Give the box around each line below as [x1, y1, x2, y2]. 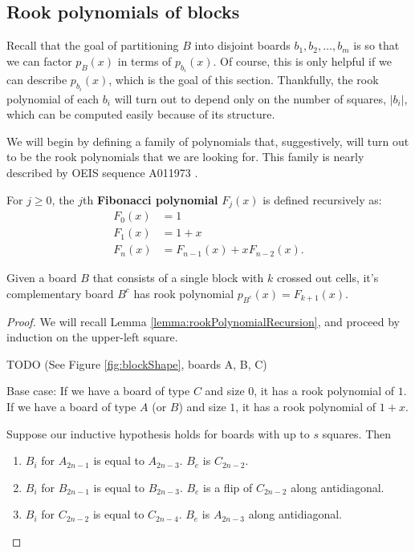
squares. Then [322, 425, 392, 442]
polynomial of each [6, 90, 100, 107]
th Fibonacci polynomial [83, 191, 218, 208]
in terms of [117, 52, 172, 69]
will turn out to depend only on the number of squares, [114, 90, 386, 107]
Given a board [6, 269, 77, 286]
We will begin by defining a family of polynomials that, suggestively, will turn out [6, 132, 409, 149]
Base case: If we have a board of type [6, 382, 190, 399]
